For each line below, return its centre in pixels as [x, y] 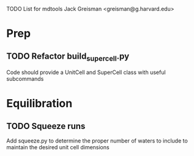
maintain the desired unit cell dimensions [58, 147]
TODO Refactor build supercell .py [68, 57]
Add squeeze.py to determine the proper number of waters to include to [97, 141]
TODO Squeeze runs [46, 126]
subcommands [25, 79]
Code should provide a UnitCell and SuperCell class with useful [86, 72]
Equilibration [39, 104]
